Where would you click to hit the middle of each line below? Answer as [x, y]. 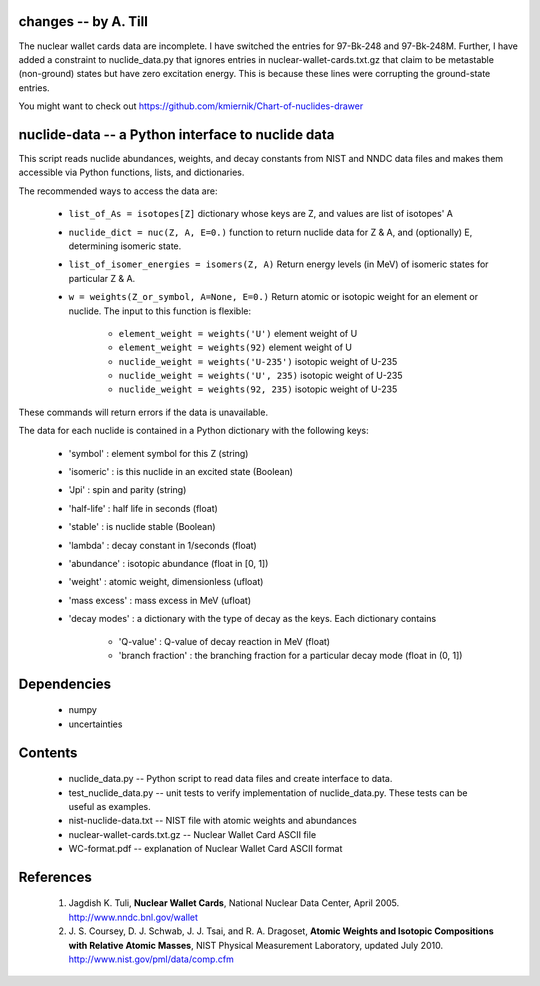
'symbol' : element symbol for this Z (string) [158, 453]
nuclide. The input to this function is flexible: [160, 311]
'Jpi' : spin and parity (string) [127, 490]
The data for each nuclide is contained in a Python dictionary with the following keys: [193, 431]
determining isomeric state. [125, 246]
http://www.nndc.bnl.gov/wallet [133, 917]
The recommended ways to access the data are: [118, 191]
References [55, 876]
